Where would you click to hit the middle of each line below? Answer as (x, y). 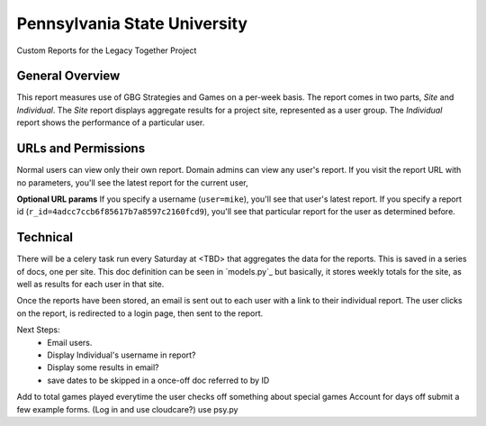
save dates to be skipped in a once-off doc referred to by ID (158, 380)
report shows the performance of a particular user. (111, 122)
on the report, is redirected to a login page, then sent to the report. (140, 313)
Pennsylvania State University (132, 23)
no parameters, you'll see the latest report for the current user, (133, 182)
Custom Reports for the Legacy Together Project (107, 50)
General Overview (68, 76)
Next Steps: (38, 330)
